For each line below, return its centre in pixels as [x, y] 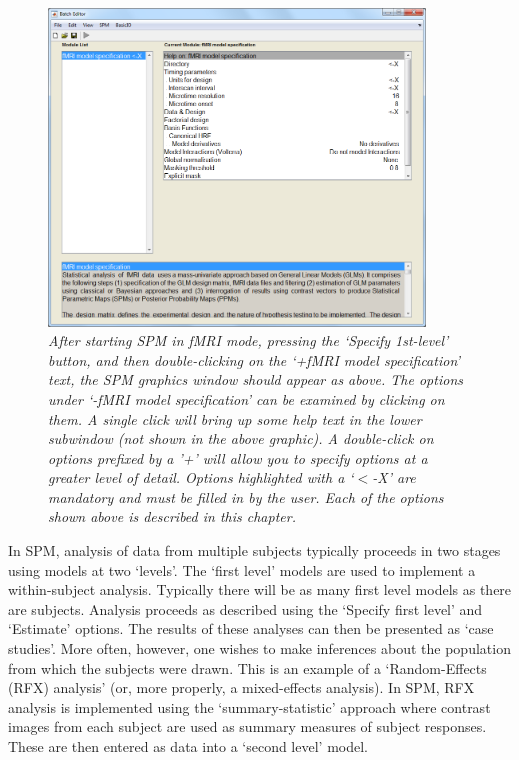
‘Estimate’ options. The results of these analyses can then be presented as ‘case [251, 628]
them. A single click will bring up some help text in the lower [235, 418]
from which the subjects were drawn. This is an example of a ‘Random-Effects [247, 667]
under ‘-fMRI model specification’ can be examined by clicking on [246, 398]
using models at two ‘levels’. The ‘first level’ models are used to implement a [242, 569]
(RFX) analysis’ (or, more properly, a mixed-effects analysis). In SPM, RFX [241, 687]
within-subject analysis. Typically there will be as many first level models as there [260, 589]
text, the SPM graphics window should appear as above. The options [255, 379]
